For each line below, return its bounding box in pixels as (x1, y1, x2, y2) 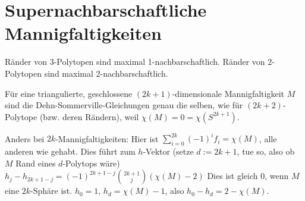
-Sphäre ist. (30, 184, 73, 197)
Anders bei (5, 132, 45, 145)
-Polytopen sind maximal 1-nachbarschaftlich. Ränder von (54, 55, 265, 68)
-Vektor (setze (143, 145, 194, 157)
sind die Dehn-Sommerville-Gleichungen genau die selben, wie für (5, 99, 243, 111)
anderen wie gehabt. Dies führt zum (5, 145, 136, 157)
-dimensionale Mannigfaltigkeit (172, 87, 285, 99)
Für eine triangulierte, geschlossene (5, 87, 133, 99)
